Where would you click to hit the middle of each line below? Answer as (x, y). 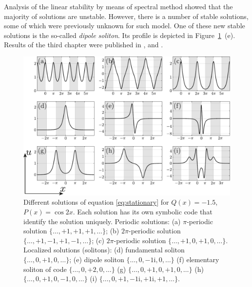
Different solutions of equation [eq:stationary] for (96, 202)
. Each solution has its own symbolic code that (143, 212)
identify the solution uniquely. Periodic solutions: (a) (102, 221)
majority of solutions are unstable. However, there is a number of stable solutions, (126, 16)
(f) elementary (198, 259)
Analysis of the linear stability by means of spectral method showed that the (118, 6)
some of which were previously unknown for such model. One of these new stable (125, 26)
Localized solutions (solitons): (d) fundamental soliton (104, 250)
